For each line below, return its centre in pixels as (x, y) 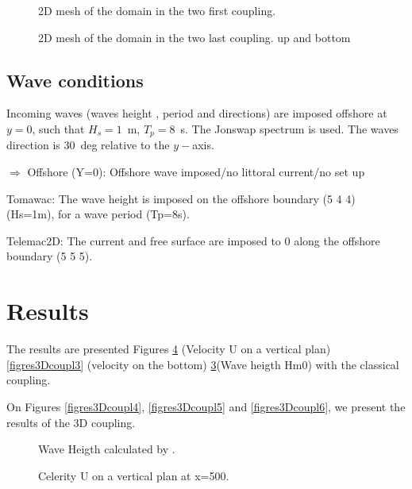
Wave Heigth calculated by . (107, 449)
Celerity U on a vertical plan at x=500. (134, 475)
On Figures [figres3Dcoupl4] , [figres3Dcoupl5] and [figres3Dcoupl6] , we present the (206, 406)
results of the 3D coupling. (71, 422)
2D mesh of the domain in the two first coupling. (157, 10)
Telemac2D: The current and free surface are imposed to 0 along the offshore (193, 240)
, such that (58, 128)
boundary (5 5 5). (50, 256)
